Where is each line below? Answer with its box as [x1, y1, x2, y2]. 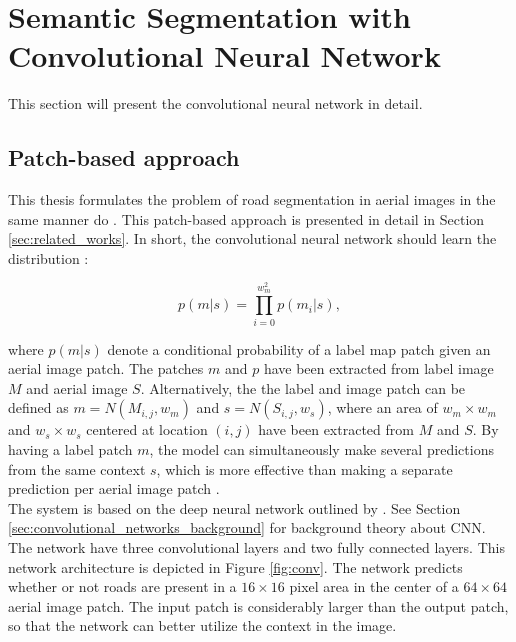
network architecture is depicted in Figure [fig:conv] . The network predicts [8, 556, 463, 577]
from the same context [8, 458, 146, 479]
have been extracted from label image [263, 358, 494, 379]
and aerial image [26, 377, 128, 398]
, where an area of [327, 397, 438, 418]
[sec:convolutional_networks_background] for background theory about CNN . [8, 517, 486, 538]
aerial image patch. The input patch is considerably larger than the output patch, [8, 595, 509, 616]
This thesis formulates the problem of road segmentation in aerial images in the [8, 189, 496, 210]
